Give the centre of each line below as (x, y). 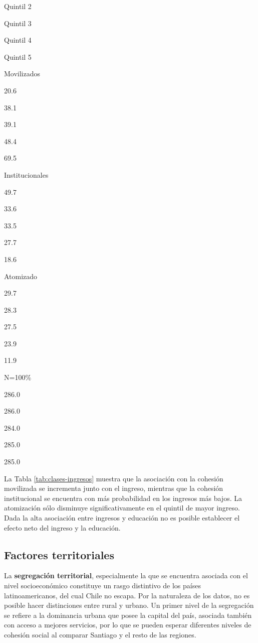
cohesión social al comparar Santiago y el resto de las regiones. (100, 634)
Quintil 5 (18, 56)
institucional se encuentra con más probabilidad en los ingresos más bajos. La (123, 498)
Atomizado (21, 276)
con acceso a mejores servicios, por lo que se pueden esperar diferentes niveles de (128, 625)
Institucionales (26, 174)
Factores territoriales (59, 554)
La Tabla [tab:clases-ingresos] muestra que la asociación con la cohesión (114, 478)
